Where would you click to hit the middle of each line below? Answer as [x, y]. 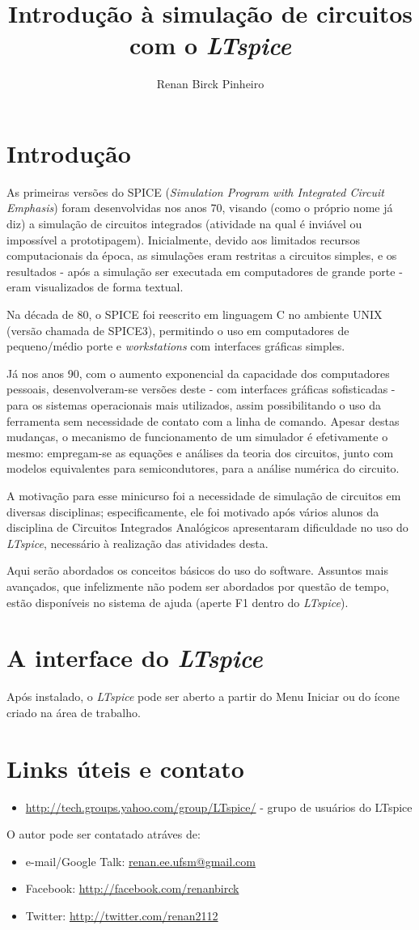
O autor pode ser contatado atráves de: [104, 834]
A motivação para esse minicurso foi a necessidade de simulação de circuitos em [204, 495]
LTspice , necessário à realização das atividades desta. [138, 543]
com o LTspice [210, 45]
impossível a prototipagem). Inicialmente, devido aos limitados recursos [183, 239]
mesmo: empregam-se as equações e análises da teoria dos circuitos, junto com [200, 452]
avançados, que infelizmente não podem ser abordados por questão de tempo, [198, 586]
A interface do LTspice [135, 658]
